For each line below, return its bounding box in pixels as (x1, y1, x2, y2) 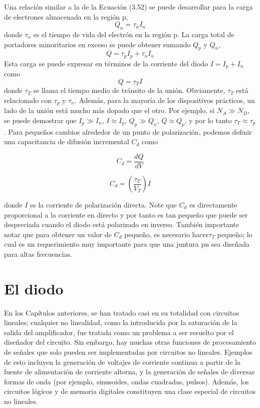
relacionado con (4, 94, 52, 105)
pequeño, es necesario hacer (124, 229, 209, 239)
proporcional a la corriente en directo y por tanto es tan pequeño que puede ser (4, 209, 248, 220)
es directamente (189, 199, 237, 210)
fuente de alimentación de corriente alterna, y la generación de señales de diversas (4, 366, 255, 377)
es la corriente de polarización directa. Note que (30, 199, 177, 210)
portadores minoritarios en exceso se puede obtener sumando (4, 39, 191, 49)
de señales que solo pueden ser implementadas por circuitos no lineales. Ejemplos (4, 347, 252, 357)
